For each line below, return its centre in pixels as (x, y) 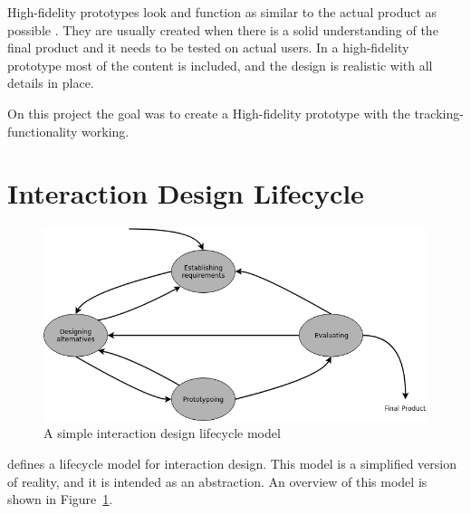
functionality (43, 131)
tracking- (439, 113)
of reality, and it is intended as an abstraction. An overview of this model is (217, 481)
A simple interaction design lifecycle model (162, 433)
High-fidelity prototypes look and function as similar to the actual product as (222, 12)
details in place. (51, 83)
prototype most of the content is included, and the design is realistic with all (220, 65)
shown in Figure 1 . (60, 499)
